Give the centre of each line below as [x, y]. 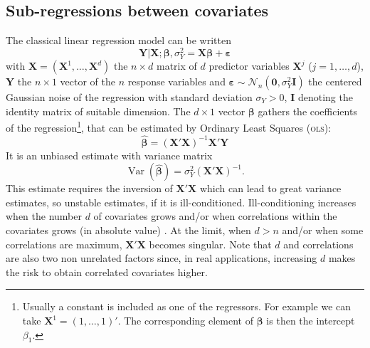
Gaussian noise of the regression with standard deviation [129, 97]
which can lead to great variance [270, 188]
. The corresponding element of [185, 321]
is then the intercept [311, 321]
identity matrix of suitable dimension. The [98, 111]
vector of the [88, 81]
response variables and [176, 81]
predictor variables [249, 66]
